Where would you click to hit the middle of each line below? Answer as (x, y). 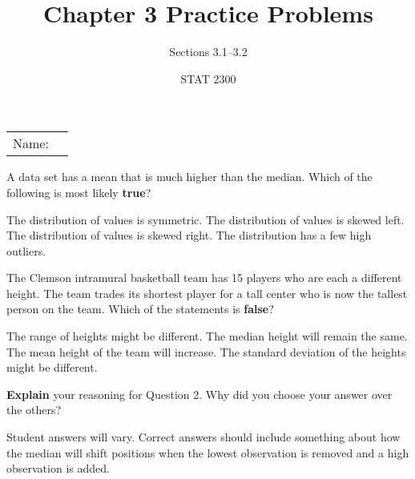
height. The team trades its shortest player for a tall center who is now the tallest (207, 293)
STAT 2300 (208, 78)
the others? (34, 410)
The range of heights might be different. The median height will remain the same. (207, 336)
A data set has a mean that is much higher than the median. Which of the (189, 177)
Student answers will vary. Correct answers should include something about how (203, 437)
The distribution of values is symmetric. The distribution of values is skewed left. (205, 219)
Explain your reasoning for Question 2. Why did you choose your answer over (199, 394)
